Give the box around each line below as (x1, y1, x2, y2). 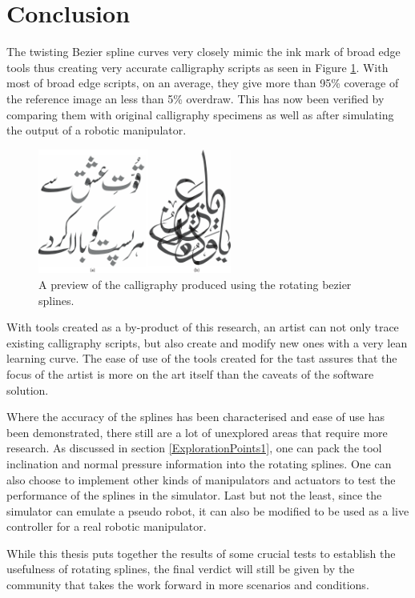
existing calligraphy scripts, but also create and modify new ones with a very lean (6, 334, 408, 351)
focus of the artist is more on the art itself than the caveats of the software (6, 365, 374, 382)
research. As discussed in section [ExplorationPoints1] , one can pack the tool (6, 439, 382, 456)
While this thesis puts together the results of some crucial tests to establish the (6, 544, 396, 561)
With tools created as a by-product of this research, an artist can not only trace (6, 319, 399, 335)
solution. (6, 381, 49, 398)
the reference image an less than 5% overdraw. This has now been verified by (6, 90, 385, 106)
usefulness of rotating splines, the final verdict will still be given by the (6, 560, 355, 577)
